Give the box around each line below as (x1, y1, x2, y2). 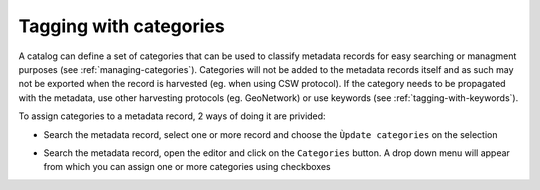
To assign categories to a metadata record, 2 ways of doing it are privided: (18, 110, 326, 122)
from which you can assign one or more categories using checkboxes (43, 161, 331, 173)
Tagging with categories (18, 15, 225, 37)
